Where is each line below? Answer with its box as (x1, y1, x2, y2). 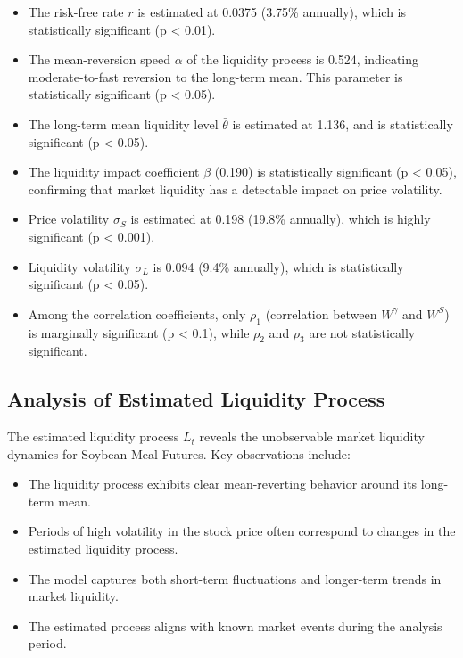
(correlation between (265, 304, 377, 323)
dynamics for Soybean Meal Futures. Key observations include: (7, 444, 351, 463)
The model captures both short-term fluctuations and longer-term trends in (28, 569, 442, 588)
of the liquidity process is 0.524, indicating (186, 50, 419, 69)
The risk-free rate (28, 3, 124, 21)
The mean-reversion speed (28, 50, 171, 69)
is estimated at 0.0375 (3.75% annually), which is (137, 3, 407, 21)
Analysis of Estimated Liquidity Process (7, 385, 385, 413)
